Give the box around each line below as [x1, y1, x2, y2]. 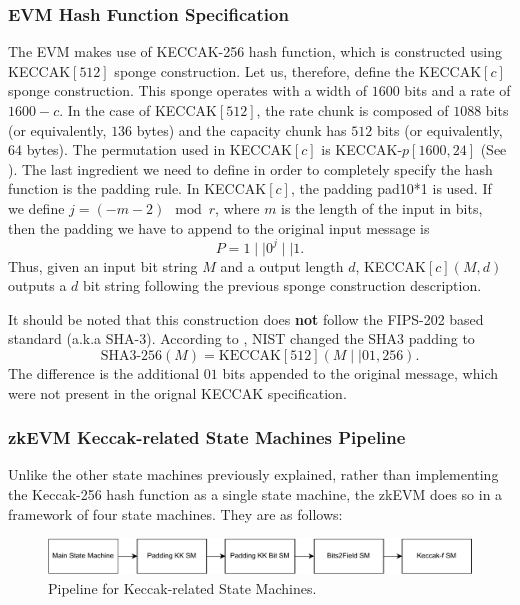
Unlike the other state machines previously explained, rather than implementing [8, 464, 499, 485]
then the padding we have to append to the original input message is [8, 217, 430, 238]
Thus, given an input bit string [8, 255, 198, 276]
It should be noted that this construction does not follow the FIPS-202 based [8, 308, 484, 329]
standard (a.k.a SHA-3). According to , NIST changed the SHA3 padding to [8, 328, 475, 349]
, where [215, 197, 260, 218]
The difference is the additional [8, 363, 200, 384]
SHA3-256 [100, 349, 163, 364]
